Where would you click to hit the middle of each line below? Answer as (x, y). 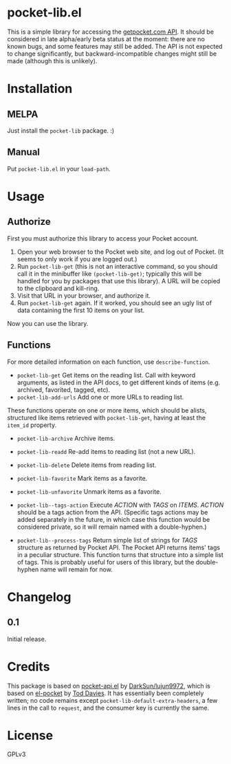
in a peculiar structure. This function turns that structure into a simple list (120, 554)
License (30, 735)
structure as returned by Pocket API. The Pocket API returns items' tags (119, 547)
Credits (29, 667)
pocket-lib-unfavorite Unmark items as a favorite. (89, 491)
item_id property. (32, 425)
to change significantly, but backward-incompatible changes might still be (112, 54)
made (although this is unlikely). (52, 61)
